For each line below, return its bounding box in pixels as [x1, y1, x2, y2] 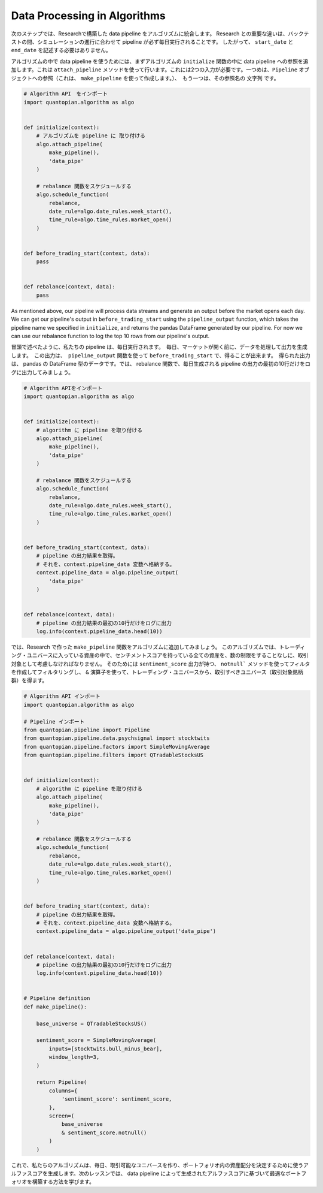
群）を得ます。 [11, 677, 48, 684]
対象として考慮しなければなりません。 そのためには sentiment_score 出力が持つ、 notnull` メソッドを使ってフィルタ [11, 660, 310, 667]
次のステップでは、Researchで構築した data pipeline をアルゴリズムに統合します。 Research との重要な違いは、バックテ [11, 30, 309, 37]
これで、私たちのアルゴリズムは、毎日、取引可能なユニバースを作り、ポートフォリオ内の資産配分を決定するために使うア [11, 1161, 309, 1168]
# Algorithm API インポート [23, 693, 101, 700]
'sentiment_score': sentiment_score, [61, 1096, 172, 1102]
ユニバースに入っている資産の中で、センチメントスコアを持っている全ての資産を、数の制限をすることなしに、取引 [26, 652, 309, 659]
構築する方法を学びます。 [32, 1178, 95, 1185]
